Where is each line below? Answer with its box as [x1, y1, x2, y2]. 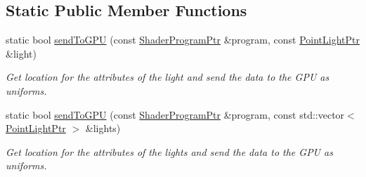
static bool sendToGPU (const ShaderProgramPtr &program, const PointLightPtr [6, 32, 360, 47]
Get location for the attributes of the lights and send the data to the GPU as [6, 144, 333, 159]
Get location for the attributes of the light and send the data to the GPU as [6, 70, 329, 84]
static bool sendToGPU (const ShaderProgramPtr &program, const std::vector [6, 107, 345, 122]
